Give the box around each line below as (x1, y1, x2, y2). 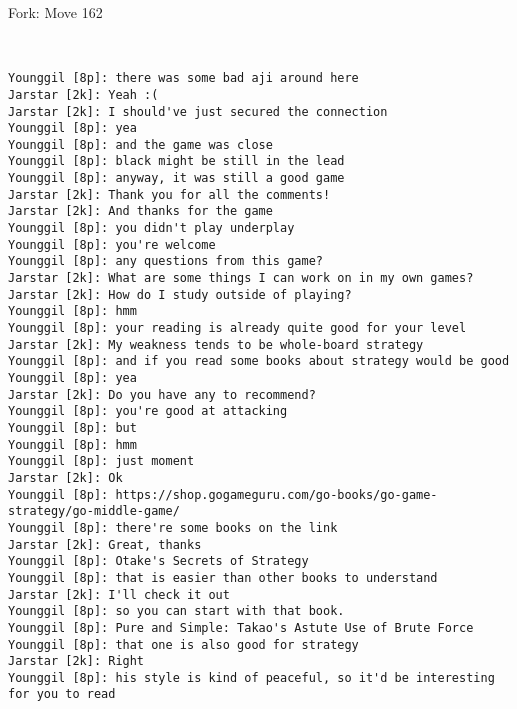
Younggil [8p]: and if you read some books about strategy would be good (8, 354, 510, 369)
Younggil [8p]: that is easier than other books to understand (8, 570, 438, 585)
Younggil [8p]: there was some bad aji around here (8, 71, 359, 86)
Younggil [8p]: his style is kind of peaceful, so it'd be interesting (8, 670, 495, 685)
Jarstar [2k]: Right (8, 654, 145, 669)
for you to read (8, 687, 116, 702)
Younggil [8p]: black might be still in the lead (8, 154, 345, 169)
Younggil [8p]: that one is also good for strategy (8, 637, 359, 652)
